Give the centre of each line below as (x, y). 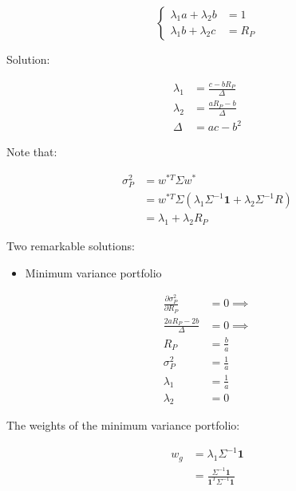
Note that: (32, 152)
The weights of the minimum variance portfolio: (123, 425)
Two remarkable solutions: (71, 245)
